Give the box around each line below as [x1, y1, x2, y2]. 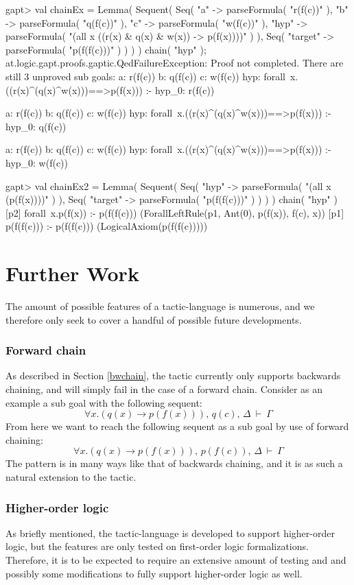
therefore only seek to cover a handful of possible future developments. [5, 312, 302, 326]
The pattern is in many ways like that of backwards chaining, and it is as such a [5, 456, 343, 470]
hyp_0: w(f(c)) [5, 155, 69, 169]
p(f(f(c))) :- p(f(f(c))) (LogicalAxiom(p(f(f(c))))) [5, 219, 208, 233]
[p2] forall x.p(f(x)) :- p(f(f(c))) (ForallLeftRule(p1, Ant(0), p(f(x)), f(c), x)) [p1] [5, 205, 344, 219]
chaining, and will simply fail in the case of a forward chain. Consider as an [5, 382, 323, 396]
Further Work [5, 259, 139, 287]
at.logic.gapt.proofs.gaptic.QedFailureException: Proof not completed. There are [5, 56, 344, 70]
